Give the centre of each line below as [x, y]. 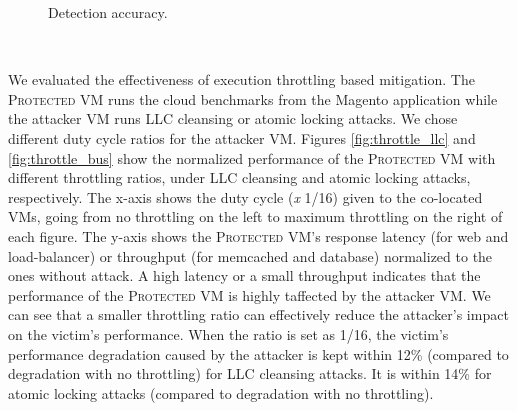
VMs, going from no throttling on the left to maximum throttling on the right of [255, 216]
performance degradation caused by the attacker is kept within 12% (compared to [258, 353]
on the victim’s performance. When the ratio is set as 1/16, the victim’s [228, 333]
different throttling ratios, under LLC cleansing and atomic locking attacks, [239, 177]
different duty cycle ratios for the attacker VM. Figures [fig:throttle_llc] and [242, 137]
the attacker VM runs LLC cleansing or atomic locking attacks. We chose [233, 118]
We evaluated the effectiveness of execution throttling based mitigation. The [241, 79]
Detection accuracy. [108, 12]
